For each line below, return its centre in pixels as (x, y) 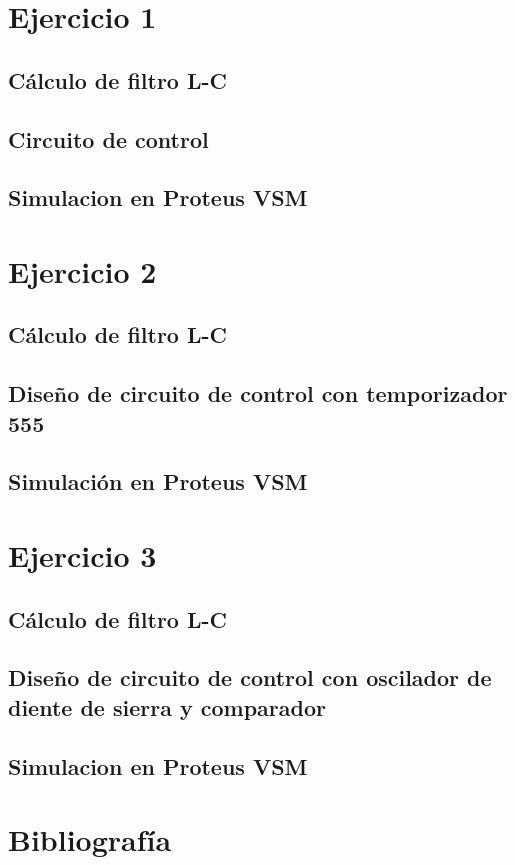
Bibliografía (90, 839)
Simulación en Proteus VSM (158, 481)
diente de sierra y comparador (167, 706)
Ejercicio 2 (82, 270)
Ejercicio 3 (82, 555)
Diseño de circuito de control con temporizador (258, 393)
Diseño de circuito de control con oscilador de (250, 677)
